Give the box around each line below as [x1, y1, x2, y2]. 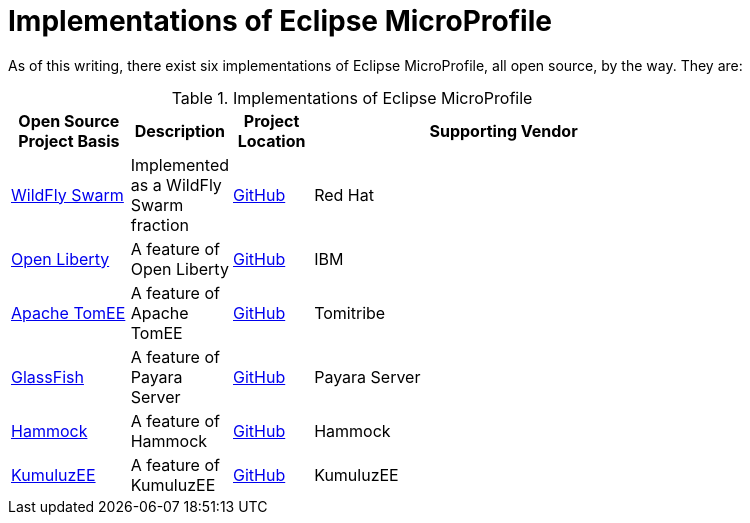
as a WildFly [130, 174, 222, 195]
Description [134, 120, 226, 141]
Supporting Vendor [429, 120, 578, 141]
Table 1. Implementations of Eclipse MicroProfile [171, 87, 533, 108]
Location [237, 130, 306, 151]
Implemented [130, 154, 230, 175]
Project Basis [18, 130, 120, 151]
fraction [130, 214, 189, 235]
